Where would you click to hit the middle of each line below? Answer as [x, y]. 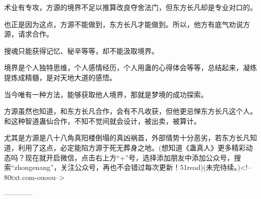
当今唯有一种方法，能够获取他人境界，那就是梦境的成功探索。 [106, 94]
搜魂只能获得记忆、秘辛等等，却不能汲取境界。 [81, 50]
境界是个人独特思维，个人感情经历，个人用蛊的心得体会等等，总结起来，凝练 [130, 67]
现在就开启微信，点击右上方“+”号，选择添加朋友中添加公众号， [129, 157]
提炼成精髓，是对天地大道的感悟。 [60, 77]
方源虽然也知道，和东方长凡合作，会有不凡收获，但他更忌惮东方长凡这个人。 [130, 111]
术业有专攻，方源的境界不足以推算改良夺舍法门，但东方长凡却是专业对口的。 [130, 7]
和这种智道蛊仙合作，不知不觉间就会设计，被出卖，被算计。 [102, 121]
